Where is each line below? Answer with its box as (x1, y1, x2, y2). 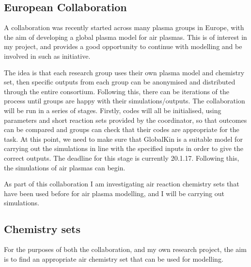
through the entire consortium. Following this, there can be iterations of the (4, 86, 229, 96)
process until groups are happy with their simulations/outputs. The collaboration (4, 96, 245, 106)
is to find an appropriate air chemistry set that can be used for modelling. (4, 253, 223, 264)
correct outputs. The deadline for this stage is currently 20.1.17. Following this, (4, 152, 239, 163)
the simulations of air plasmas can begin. (4, 162, 125, 172)
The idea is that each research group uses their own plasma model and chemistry (4, 67, 245, 77)
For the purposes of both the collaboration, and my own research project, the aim (4, 244, 247, 254)
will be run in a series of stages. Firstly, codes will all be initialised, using (4, 105, 221, 115)
